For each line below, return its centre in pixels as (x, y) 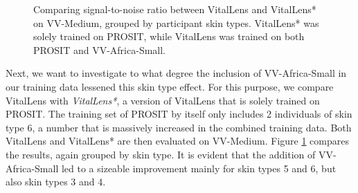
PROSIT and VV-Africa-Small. (100, 49)
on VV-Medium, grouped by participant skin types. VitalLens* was (176, 22)
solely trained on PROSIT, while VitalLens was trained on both (169, 36)
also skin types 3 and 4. (56, 182)
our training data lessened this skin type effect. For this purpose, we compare (170, 86)
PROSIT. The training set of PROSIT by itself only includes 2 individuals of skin (179, 114)
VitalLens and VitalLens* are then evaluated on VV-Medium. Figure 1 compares (177, 141)
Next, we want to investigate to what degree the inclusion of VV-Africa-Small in (176, 73)
